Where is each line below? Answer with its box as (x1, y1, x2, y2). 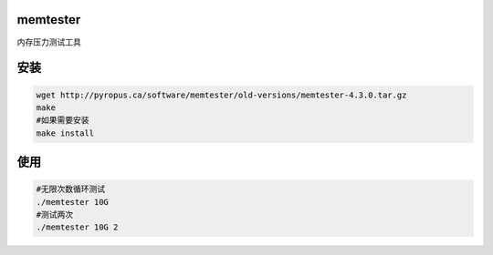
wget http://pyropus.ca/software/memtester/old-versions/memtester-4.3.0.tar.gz (36, 89, 407, 100)
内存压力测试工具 (16, 36, 81, 47)
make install (36, 127, 95, 138)
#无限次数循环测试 (36, 184, 106, 195)
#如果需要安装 (36, 115, 90, 126)
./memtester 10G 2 (36, 222, 119, 232)
